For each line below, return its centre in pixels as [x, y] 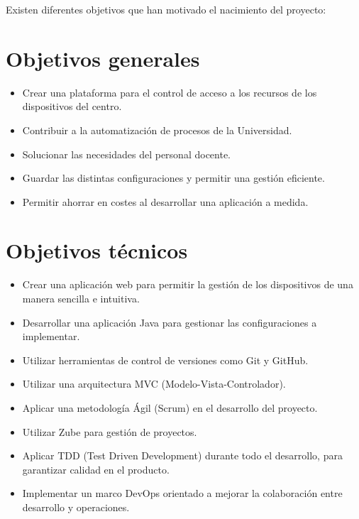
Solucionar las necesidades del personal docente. [127, 154]
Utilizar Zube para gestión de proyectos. [110, 431]
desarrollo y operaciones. [76, 507]
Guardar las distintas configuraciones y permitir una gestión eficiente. [173, 178]
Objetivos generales [103, 58]
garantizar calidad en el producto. [96, 469]
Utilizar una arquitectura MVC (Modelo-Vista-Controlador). [154, 384]
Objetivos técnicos [97, 250]
